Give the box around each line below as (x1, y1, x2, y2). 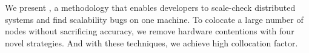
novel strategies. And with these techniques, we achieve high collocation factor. (5, 36, 298, 49)
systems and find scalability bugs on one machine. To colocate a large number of (5, 13, 304, 25)
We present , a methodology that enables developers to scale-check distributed (5, 1, 296, 13)
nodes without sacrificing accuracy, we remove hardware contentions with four (5, 25, 294, 37)
